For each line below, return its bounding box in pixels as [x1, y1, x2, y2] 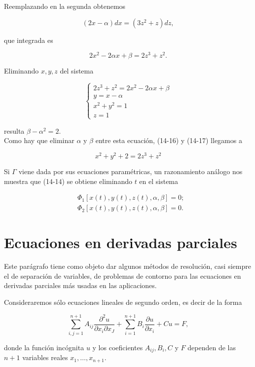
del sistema [60, 66, 94, 76]
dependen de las [187, 342, 236, 352]
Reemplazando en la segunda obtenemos [4, 1, 126, 11]
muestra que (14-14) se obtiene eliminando [4, 176, 132, 186]
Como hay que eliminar [4, 135, 74, 146]
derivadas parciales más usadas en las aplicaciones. [4, 280, 157, 291]
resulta [4, 125, 25, 136]
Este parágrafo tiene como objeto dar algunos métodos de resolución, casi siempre [4, 261, 251, 271]
